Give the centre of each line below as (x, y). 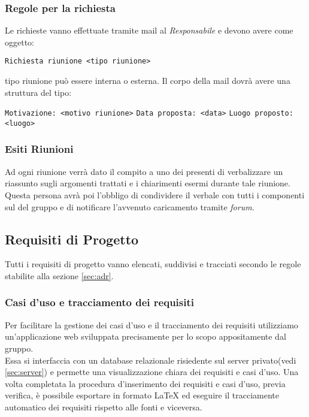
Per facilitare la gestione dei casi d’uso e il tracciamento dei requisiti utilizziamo (152, 324)
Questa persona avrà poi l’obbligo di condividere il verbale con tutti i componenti (155, 194)
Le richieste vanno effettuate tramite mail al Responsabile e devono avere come (149, 30)
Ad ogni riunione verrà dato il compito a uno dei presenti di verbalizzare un (144, 171)
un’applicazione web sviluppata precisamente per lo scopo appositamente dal (146, 336)
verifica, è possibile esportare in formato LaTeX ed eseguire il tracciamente (142, 395)
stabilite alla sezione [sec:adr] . (59, 275)
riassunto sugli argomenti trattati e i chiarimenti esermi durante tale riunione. (148, 183)
